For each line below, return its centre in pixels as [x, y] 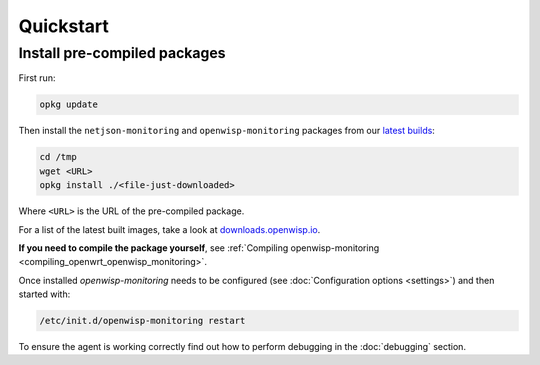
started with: [44, 294]
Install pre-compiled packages [122, 53]
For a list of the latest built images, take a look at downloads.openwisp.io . [169, 229]
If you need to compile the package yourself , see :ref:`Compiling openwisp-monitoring [199, 247]
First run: [37, 78]
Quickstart [64, 26]
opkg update [69, 104]
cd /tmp [58, 157]
